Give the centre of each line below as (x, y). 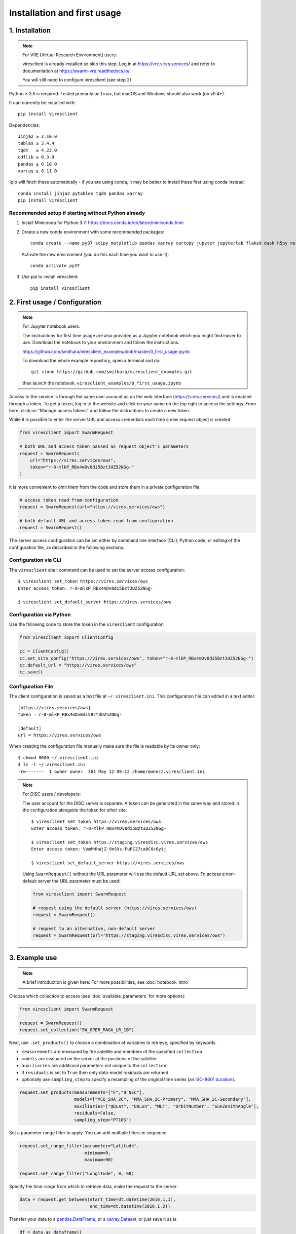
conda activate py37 (55, 266)
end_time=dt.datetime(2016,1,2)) (130, 1206)
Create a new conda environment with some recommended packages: (93, 231)
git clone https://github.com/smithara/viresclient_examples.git (112, 372)
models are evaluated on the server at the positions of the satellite (89, 1058)
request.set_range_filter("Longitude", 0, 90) (77, 1174)
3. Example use (33, 958)
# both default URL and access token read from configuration (96, 521)
